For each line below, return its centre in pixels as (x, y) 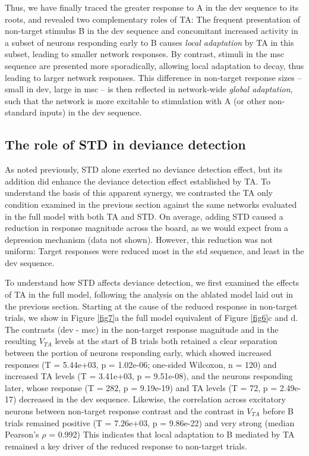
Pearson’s (22, 434)
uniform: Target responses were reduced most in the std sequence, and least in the (154, 251)
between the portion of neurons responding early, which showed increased (138, 353)
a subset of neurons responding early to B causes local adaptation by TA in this (149, 42)
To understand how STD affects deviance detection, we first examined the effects (152, 282)
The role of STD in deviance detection (125, 144)
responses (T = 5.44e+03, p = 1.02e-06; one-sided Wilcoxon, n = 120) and (141, 364)
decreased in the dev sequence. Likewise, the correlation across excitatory (152, 399)
